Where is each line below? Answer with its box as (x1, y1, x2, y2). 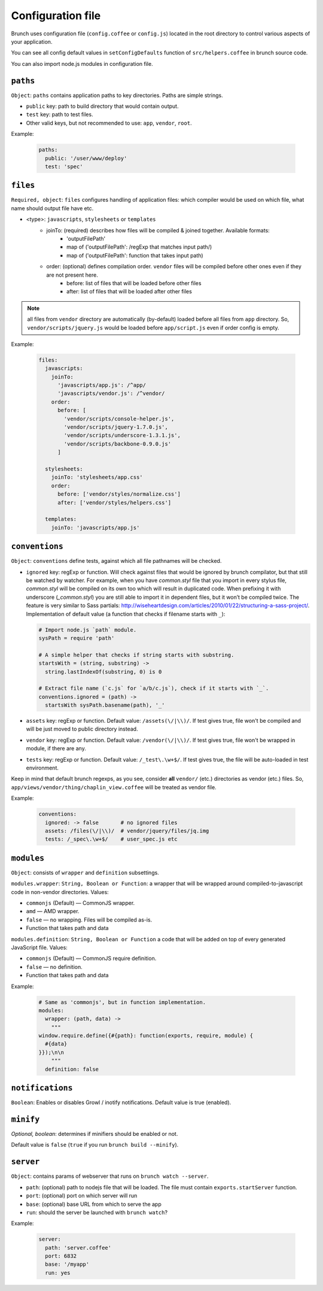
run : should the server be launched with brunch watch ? (26, 1208, 167, 1216)
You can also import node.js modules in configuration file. (11, 60, 153, 67)
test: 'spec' (45, 163, 83, 170)
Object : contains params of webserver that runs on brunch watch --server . (11, 1172, 209, 1180)
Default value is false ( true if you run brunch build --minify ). (11, 1141, 179, 1148)
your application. (11, 38, 53, 45)
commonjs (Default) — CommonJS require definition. (26, 955, 157, 962)
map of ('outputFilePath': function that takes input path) (66, 251, 203, 259)
